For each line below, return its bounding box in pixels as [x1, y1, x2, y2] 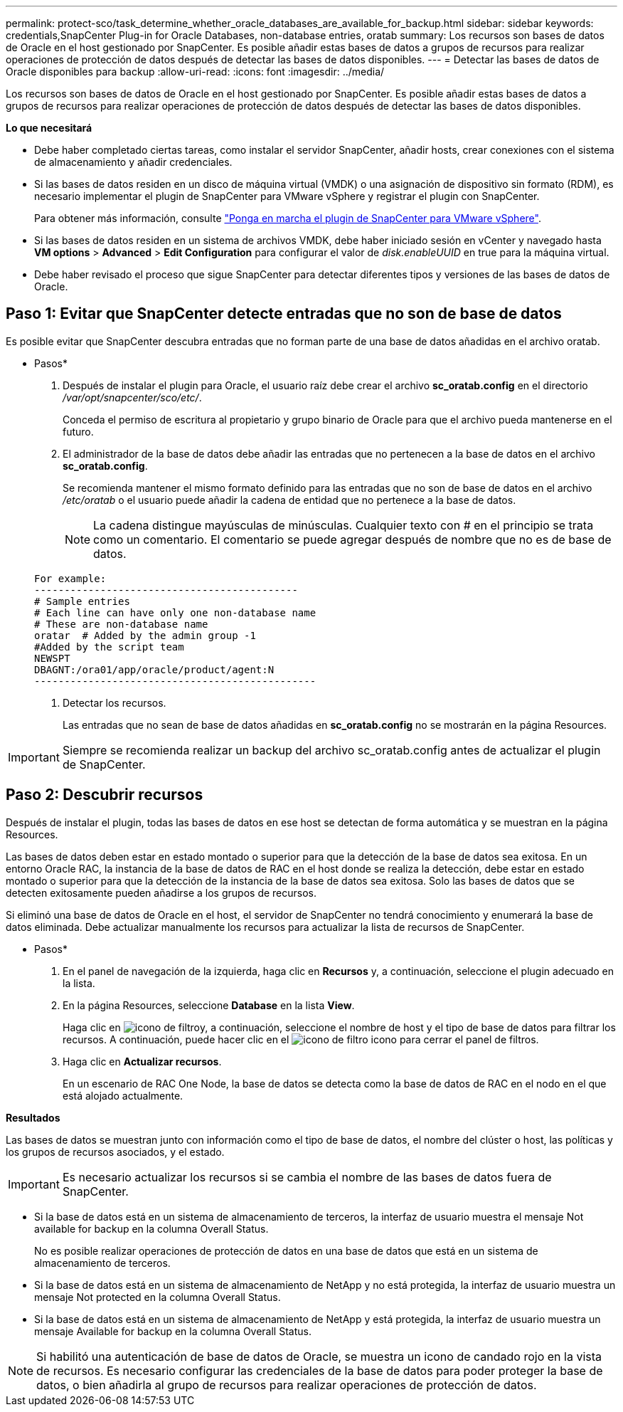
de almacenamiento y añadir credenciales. [34, 156, 233, 168]
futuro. [63, 425, 94, 438]
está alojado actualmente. [63, 1089, 183, 1102]
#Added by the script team [34, 641, 184, 653]
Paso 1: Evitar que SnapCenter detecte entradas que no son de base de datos [6, 305, 562, 323]
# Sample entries [34, 595, 130, 607]
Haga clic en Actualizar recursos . [63, 1055, 222, 1068]
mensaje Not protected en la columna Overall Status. [34, 1290, 281, 1303]
